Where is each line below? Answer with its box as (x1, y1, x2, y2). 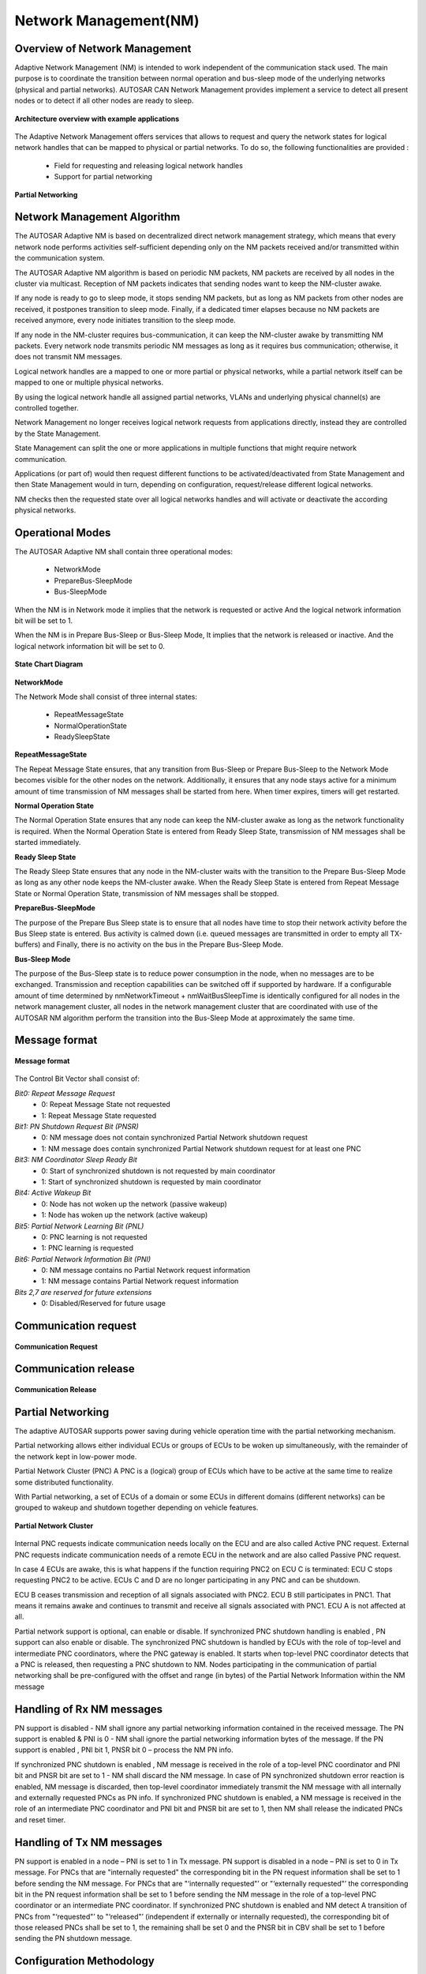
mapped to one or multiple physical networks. (14, 377, 164, 387)
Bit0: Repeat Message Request (14, 1088, 115, 1098)
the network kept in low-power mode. (14, 1451, 137, 1461)
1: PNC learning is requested (41, 1244, 134, 1253)
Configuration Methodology (14, 1954, 155, 1968)
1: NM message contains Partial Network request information (41, 1276, 239, 1286)
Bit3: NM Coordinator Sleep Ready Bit (14, 1155, 137, 1165)
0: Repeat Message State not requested (41, 1100, 171, 1109)
